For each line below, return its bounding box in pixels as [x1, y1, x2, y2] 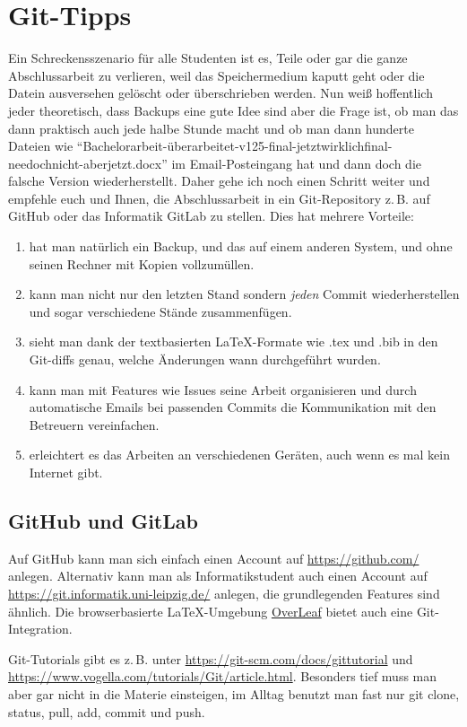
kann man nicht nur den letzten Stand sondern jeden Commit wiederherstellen [29, 285, 460, 303]
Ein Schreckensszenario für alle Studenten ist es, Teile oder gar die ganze [8, 48, 408, 67]
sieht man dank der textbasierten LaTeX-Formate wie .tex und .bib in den [29, 332, 438, 351]
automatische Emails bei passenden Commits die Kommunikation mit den [29, 398, 437, 416]
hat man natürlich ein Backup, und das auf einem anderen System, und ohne [29, 237, 453, 256]
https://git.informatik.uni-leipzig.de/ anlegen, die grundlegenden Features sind [8, 583, 440, 602]
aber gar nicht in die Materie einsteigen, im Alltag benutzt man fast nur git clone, [8, 684, 460, 703]
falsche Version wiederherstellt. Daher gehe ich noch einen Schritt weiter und [8, 171, 430, 190]
